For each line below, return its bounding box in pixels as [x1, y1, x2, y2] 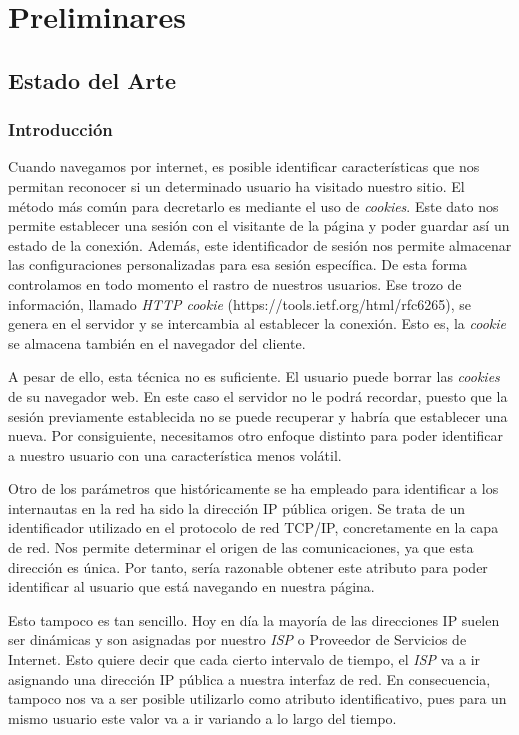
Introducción [8, 117, 113, 142]
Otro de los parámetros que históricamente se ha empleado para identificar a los [8, 478, 499, 499]
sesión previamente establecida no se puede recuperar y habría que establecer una [8, 405, 508, 426]
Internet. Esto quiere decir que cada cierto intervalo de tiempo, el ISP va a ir [8, 649, 481, 670]
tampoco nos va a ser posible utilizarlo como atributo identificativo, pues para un [8, 688, 507, 709]
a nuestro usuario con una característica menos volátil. [8, 444, 342, 465]
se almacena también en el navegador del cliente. [8, 332, 306, 353]
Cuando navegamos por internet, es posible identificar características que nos [8, 156, 480, 177]
